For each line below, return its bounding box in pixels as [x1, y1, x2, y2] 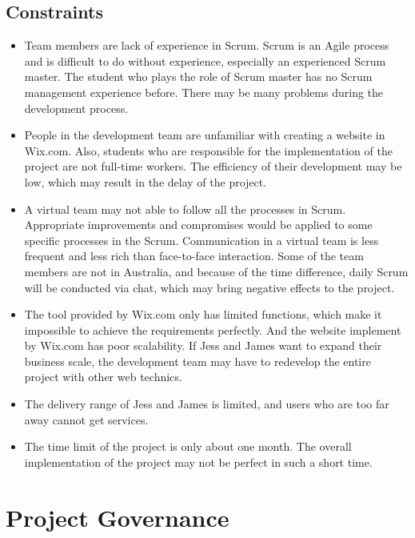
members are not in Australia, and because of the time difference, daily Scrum [24, 263, 409, 279]
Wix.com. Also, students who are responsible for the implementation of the [24, 142, 393, 159]
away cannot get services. [24, 411, 149, 428]
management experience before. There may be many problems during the [24, 83, 384, 100]
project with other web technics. [24, 368, 182, 385]
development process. [24, 99, 129, 116]
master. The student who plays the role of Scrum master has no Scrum [24, 68, 373, 85]
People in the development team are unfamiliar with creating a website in [24, 126, 385, 143]
